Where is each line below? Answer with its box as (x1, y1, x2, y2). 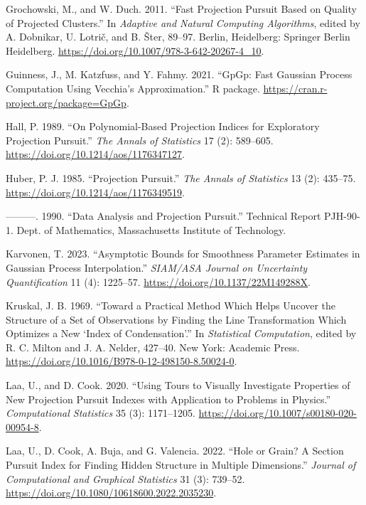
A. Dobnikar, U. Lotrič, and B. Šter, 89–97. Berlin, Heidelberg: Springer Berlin (6, 29, 350, 44)
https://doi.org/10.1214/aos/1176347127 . (6, 147, 185, 161)
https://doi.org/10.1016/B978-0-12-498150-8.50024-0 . (6, 353, 237, 368)
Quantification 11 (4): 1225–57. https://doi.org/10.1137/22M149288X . (6, 274, 311, 289)
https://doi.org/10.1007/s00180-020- (198, 405, 357, 420)
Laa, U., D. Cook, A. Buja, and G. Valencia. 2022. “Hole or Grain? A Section (6, 443, 344, 458)
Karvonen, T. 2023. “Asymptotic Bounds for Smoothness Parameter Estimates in (6, 246, 360, 261)
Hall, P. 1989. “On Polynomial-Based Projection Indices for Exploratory (6, 119, 320, 134)
